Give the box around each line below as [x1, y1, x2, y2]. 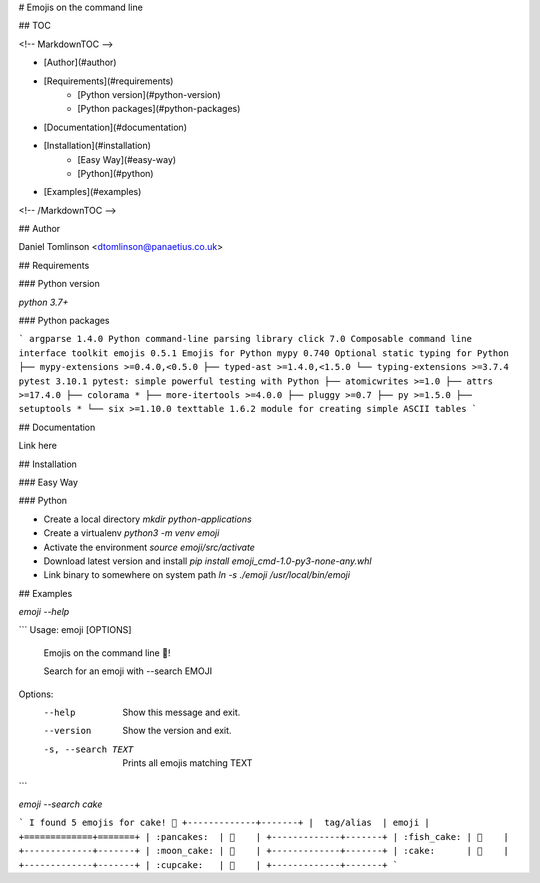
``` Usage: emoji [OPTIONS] [18, 624, 132, 636]
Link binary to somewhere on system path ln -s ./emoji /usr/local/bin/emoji [43, 569, 350, 581]
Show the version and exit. [122, 725, 232, 737]
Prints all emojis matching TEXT [122, 757, 253, 769]
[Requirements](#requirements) [43, 75, 174, 87]
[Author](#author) [43, 56, 117, 69]
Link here [18, 440, 57, 452]
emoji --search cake [18, 798, 103, 810]
